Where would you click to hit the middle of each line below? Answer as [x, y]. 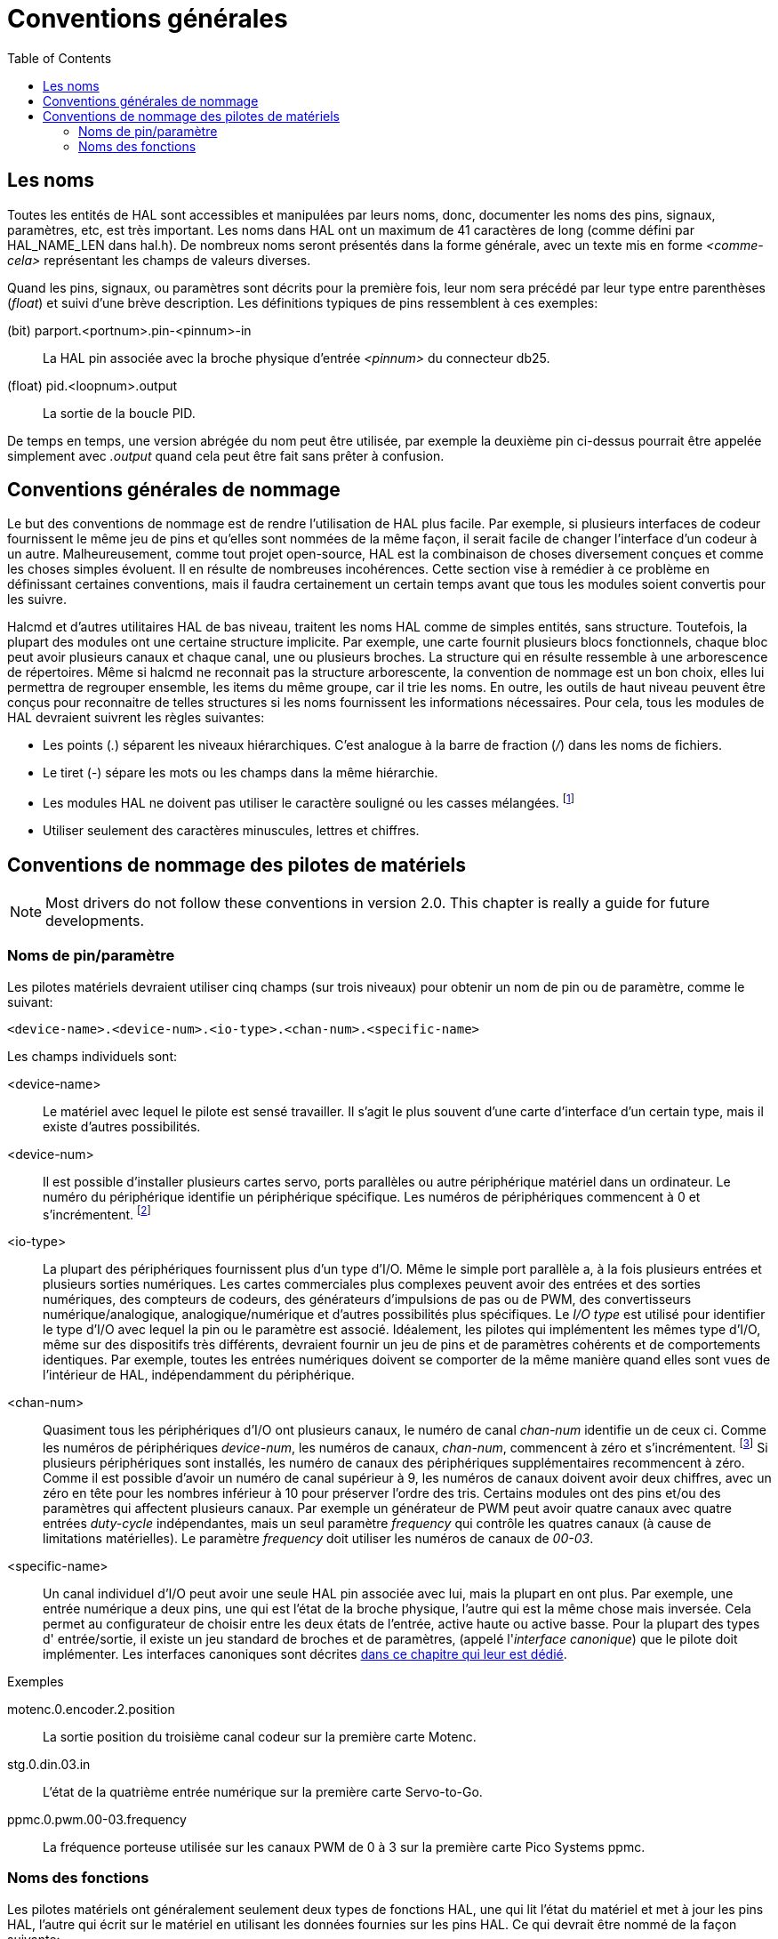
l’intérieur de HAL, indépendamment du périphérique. [199, 1375]
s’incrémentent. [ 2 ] [97, 1213]
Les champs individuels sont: [92, 1056]
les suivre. [37, 599]
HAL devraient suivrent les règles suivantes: [136, 718]
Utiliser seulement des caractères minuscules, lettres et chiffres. [231, 831]
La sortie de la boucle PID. [119, 413]
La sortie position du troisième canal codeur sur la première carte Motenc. [260, 1737]
